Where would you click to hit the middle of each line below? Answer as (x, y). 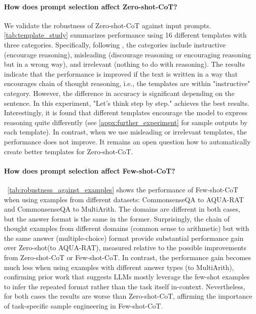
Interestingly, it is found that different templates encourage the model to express (126, 112)
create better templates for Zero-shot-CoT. (69, 151)
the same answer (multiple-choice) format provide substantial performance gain (124, 238)
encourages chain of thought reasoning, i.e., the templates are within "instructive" (127, 83)
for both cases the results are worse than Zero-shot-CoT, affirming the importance (128, 296)
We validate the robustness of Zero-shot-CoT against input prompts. (108, 25)
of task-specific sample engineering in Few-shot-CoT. (84, 306)
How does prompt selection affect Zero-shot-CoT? (91, 6)
